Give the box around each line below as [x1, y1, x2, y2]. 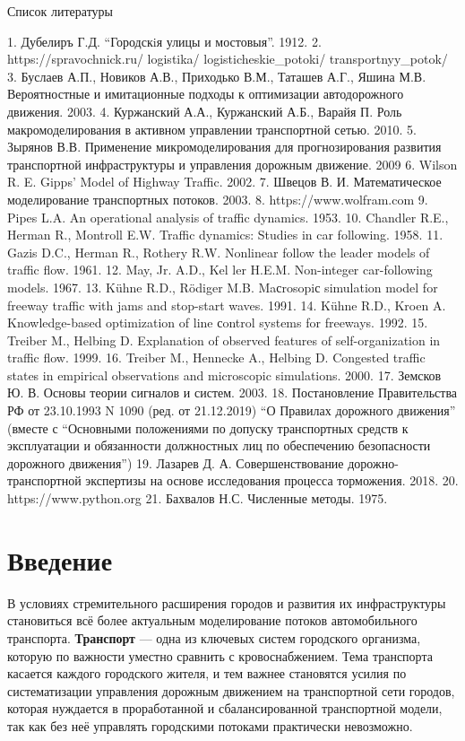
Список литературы [7, 2, 114, 20]
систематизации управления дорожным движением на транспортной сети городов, [7, 681, 455, 700]
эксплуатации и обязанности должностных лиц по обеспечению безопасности [7, 436, 431, 455]
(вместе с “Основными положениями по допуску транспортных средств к [7, 418, 409, 437]
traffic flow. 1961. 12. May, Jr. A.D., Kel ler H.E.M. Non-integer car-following [7, 260, 433, 279]
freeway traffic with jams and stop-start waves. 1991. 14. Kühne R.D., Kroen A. [7, 295, 446, 314]
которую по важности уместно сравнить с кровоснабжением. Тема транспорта [7, 646, 433, 665]
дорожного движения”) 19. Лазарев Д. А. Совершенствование [7, 453, 344, 472]
